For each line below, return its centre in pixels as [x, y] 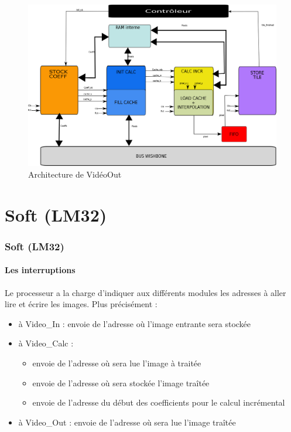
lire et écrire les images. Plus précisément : [81, 304]
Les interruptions [40, 270]
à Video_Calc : [46, 343]
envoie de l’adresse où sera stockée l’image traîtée [121, 382]
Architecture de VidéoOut [75, 174]
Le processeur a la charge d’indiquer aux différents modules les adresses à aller [145, 292]
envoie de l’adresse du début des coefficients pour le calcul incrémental [159, 402]
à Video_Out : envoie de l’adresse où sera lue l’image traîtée [127, 422]
